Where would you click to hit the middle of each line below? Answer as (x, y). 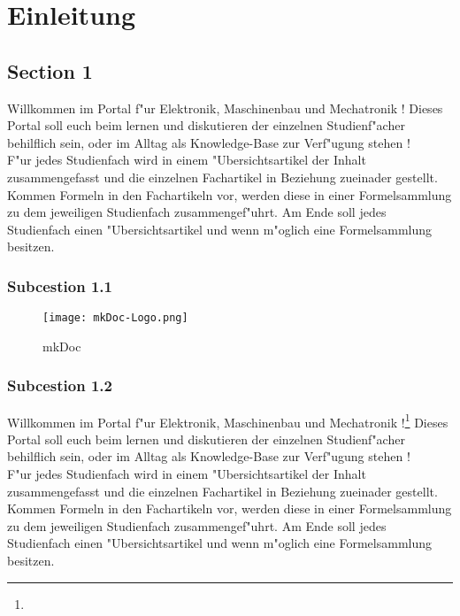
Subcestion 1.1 (60, 285)
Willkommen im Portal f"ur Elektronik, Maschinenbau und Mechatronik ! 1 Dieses (228, 420)
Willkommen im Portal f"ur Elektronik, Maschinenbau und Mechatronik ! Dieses (225, 108)
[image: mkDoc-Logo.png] (115, 318)
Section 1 (50, 70)
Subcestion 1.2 (60, 385)
